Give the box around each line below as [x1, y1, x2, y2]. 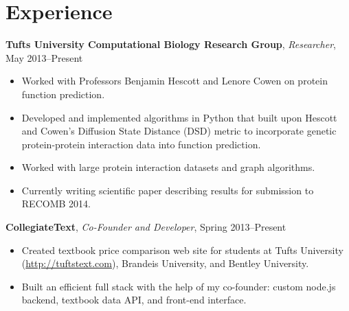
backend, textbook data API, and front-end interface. [21, 292, 247, 307]
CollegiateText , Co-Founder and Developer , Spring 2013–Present [5, 220, 286, 234]
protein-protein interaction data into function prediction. [21, 137, 261, 151]
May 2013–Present [5, 50, 83, 65]
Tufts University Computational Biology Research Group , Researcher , [5, 37, 336, 51]
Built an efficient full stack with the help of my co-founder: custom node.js [21, 279, 336, 293]
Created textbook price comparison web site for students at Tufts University [21, 242, 344, 257]
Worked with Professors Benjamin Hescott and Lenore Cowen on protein [21, 73, 328, 88]
